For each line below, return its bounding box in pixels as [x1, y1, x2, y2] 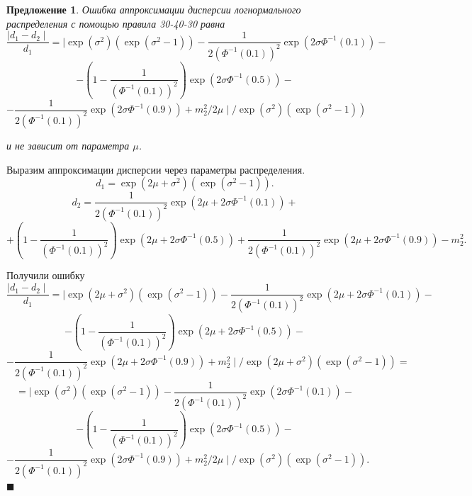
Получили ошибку [6, 268, 85, 283]
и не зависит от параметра [6, 137, 130, 152]
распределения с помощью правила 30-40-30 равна [6, 16, 225, 30]
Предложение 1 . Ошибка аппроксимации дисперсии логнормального [6, 2, 301, 16]
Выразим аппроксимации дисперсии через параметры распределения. [6, 162, 305, 176]
